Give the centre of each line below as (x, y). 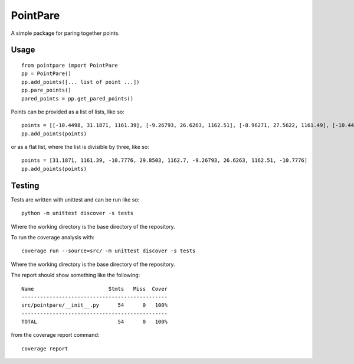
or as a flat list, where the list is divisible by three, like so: (80, 147)
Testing (25, 185)
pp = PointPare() (46, 74)
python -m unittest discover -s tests (78, 213)
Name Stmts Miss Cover (95, 289)
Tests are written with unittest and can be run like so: (75, 199)
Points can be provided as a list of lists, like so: (68, 112)
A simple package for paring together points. (65, 33)
